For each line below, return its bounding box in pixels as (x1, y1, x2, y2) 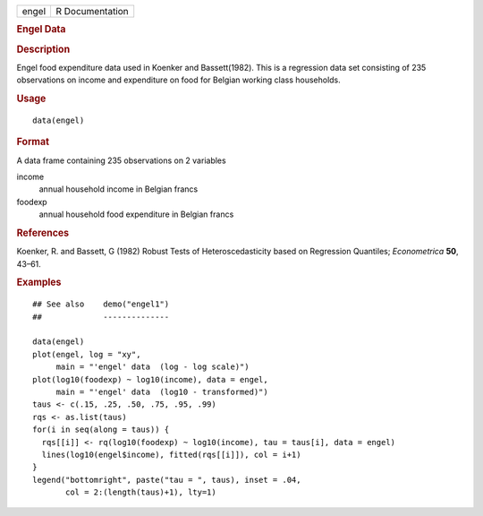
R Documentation (55, 5, 129, 17)
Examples (16, 276, 62, 288)
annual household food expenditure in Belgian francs (38, 209, 234, 219)
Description (16, 43, 71, 56)
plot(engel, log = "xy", (32, 349, 141, 359)
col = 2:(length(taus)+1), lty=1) (65, 487, 216, 497)
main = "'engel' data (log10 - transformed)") (55, 387, 268, 398)
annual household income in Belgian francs (38, 184, 199, 194)
